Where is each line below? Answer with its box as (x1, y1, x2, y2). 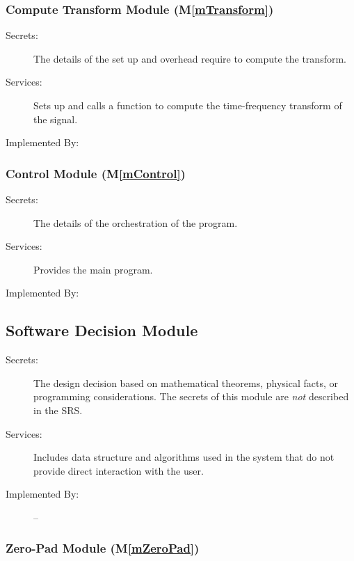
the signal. (33, 111, 78, 126)
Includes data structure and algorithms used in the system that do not (33, 450, 335, 464)
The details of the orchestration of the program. (33, 215, 238, 230)
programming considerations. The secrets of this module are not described (33, 389, 349, 404)
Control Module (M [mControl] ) (6, 164, 186, 182)
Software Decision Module (6, 319, 198, 341)
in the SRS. (33, 402, 83, 417)
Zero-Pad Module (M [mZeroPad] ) (6, 539, 200, 557)
